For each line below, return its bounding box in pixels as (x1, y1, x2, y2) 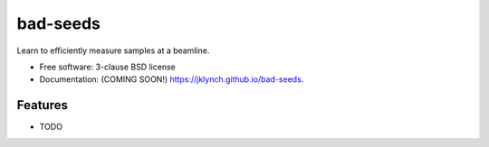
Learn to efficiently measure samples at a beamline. (16, 45, 210, 56)
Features (16, 97, 68, 113)
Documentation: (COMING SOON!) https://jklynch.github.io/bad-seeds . (39, 74, 304, 85)
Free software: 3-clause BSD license (39, 61, 176, 72)
